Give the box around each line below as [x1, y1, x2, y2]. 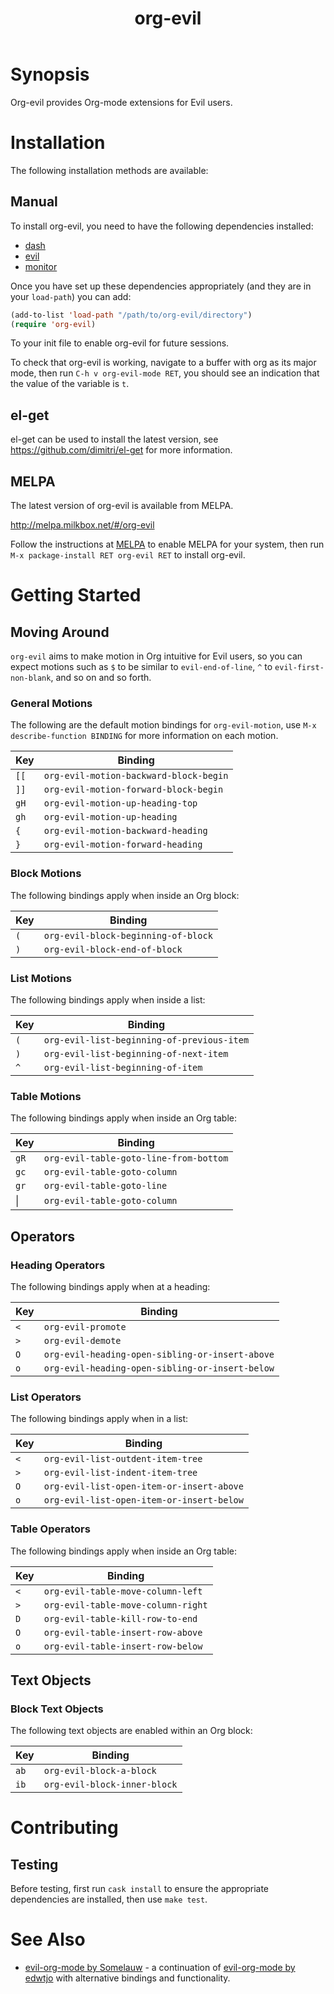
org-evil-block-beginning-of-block [43, 930, 213, 941]
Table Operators [10, 1522, 91, 1536]
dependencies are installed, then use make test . [10, 1893, 208, 1906]
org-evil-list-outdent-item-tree [43, 1453, 203, 1465]
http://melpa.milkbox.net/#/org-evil [10, 519, 155, 531]
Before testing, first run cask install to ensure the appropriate [10, 1883, 270, 1895]
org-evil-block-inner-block [43, 1779, 178, 1791]
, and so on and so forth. [50, 672, 152, 684]
